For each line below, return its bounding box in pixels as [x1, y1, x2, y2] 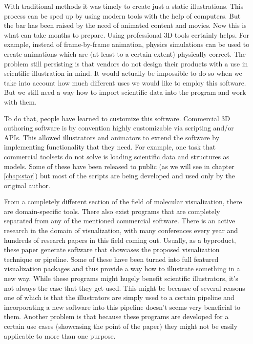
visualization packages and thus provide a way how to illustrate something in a [4, 263, 240, 274]
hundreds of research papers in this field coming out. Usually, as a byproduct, [4, 235, 236, 245]
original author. [4, 180, 51, 190]
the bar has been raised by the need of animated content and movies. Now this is [4, 20, 247, 30]
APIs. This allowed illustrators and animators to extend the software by [4, 132, 220, 142]
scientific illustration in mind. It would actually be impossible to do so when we [4, 68, 242, 78]
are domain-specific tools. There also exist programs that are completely [4, 206, 220, 216]
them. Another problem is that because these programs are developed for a [4, 311, 229, 322]
